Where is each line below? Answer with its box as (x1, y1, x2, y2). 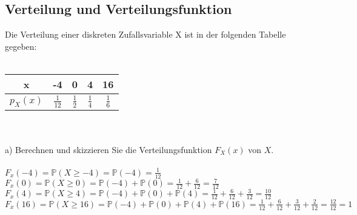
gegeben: (5, 39, 37, 52)
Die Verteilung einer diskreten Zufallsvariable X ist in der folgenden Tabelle (5, 28, 286, 41)
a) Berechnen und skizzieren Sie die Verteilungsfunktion (5, 143, 212, 155)
